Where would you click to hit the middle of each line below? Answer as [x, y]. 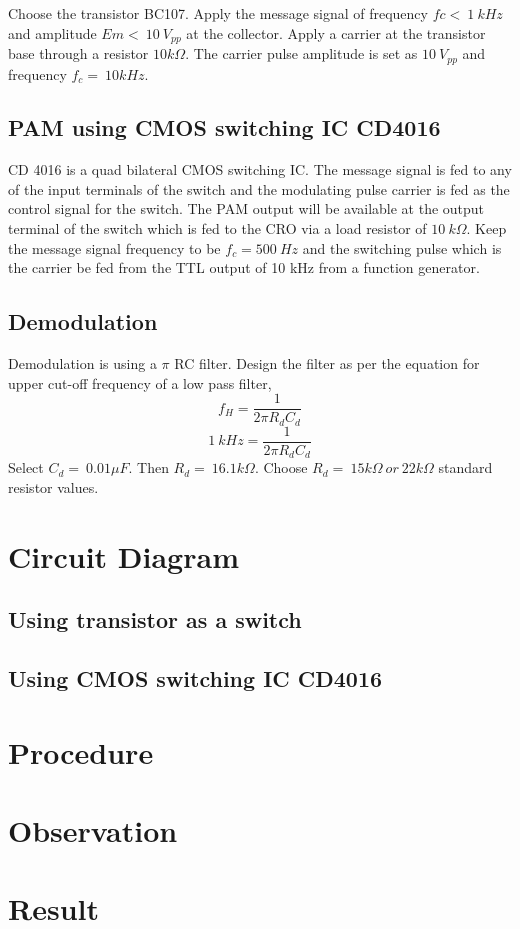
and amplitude [52, 32]
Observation [93, 829]
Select [26, 467]
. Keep [486, 228]
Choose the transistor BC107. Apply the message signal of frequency [218, 13]
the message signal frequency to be [114, 247]
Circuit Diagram [123, 555]
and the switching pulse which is [402, 247]
